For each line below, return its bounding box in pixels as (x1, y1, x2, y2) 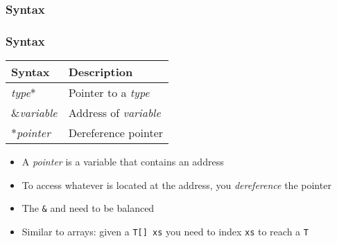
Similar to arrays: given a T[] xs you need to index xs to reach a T (21, 224, 309, 238)
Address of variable (68, 105, 161, 121)
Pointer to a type (68, 84, 150, 101)
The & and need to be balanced (21, 201, 155, 215)
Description (68, 64, 133, 80)
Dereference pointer (68, 125, 164, 141)
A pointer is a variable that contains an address (21, 154, 224, 169)
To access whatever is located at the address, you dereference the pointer (21, 177, 331, 192)
